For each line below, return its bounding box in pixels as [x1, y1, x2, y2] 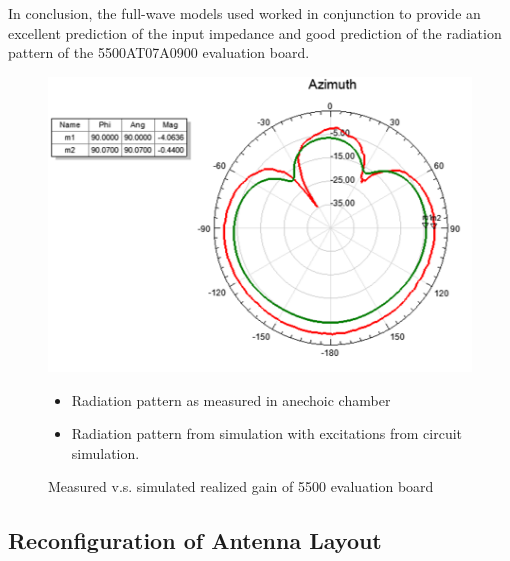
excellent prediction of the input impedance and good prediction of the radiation [8, 22, 502, 43]
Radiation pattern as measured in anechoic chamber [71, 389, 391, 410]
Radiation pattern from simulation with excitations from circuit [71, 423, 463, 444]
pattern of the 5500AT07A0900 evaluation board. [8, 42, 310, 63]
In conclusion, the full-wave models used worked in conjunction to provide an [8, 3, 481, 23]
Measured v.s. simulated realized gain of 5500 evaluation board [48, 476, 434, 497]
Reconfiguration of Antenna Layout [8, 525, 382, 556]
